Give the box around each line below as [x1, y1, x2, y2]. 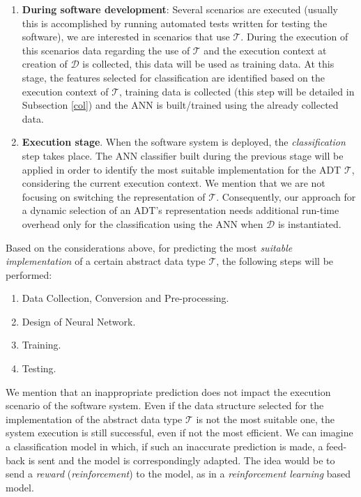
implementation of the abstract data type [6, 411, 183, 426]
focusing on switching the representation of [22, 189, 206, 204]
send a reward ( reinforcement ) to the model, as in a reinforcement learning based [6, 466, 351, 481]
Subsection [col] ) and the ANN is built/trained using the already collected [22, 98, 339, 112]
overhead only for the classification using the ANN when [22, 216, 263, 231]
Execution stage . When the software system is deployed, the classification [22, 135, 346, 149]
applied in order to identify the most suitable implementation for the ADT [22, 162, 341, 176]
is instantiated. [277, 216, 341, 231]
